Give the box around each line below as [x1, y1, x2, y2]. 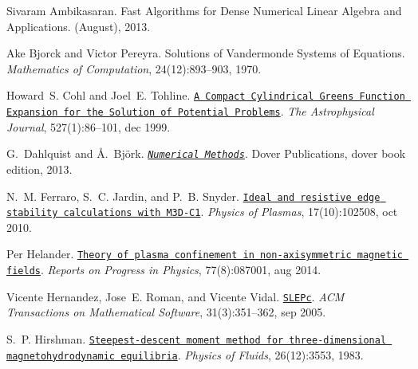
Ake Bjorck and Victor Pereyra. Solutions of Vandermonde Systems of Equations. [6, 45, 405, 61]
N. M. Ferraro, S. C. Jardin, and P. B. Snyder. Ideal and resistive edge [6, 187, 381, 204]
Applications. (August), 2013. [6, 18, 151, 34]
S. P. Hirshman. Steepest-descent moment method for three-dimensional [6, 331, 387, 347]
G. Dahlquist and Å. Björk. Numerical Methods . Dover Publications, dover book [6, 145, 406, 162]
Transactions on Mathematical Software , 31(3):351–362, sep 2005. [6, 304, 326, 320]
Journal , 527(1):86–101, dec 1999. [6, 118, 171, 135]
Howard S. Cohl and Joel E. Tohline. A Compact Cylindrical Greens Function [6, 87, 405, 104]
